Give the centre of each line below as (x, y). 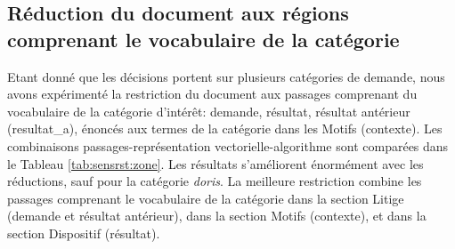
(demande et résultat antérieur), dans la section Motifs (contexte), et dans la (217, 216)
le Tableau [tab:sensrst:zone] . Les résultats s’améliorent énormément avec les (215, 163)
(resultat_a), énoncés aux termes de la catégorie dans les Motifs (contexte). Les (225, 129)
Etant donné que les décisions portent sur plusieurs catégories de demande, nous (226, 76)
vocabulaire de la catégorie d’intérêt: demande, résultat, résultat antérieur (209, 111)
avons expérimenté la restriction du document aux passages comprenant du (212, 94)
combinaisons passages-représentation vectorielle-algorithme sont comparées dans (228, 145)
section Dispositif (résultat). (84, 233)
